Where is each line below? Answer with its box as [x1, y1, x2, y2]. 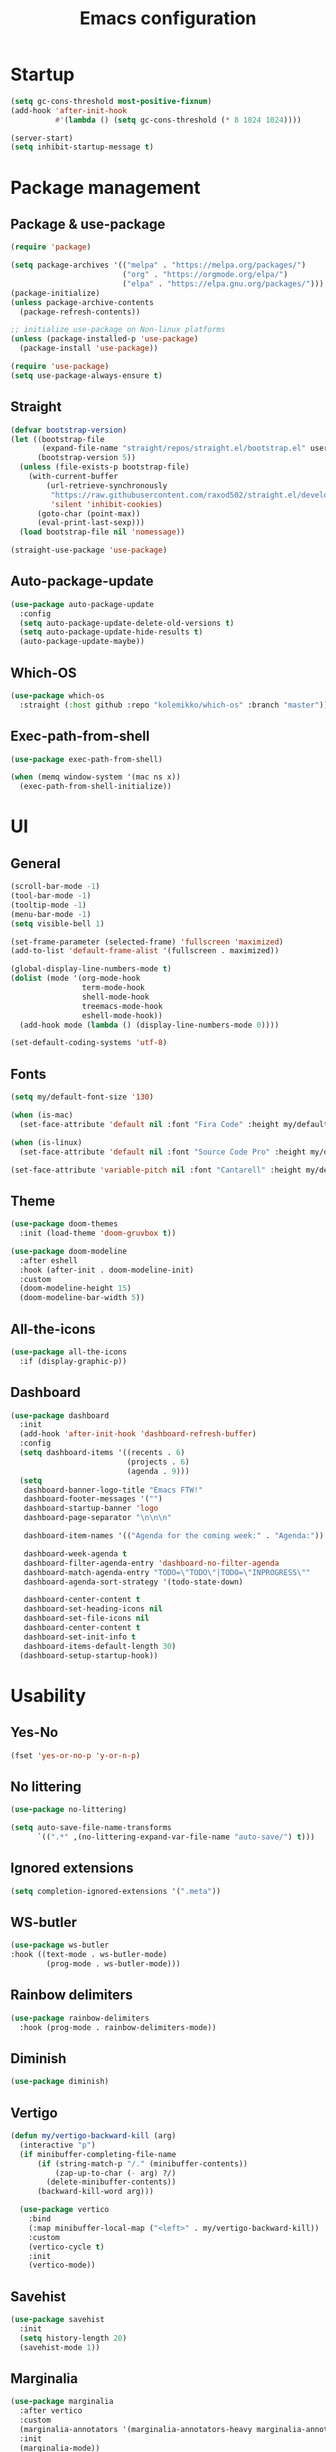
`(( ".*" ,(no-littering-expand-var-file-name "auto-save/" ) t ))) [36, 1832, 315, 1842]
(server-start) [10, 133, 74, 143]
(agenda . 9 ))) [126, 1466, 190, 1476]
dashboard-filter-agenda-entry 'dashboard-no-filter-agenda [23, 1558, 280, 1568]
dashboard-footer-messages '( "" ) [23, 1494, 163, 1504]
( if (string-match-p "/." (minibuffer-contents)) [36, 2158, 248, 2169]
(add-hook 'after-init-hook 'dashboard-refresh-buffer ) [19, 1429, 257, 1439]
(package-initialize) [10, 288, 101, 298]
